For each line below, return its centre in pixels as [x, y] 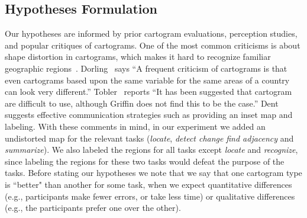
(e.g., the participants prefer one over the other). [93, 208]
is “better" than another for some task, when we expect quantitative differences [148, 184]
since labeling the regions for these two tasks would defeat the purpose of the [145, 161]
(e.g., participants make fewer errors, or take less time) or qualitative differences [150, 196]
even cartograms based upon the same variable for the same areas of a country [147, 80]
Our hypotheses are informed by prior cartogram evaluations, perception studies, [151, 33]
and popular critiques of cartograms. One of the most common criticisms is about [153, 45]
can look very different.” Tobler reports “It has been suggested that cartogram [148, 92]
